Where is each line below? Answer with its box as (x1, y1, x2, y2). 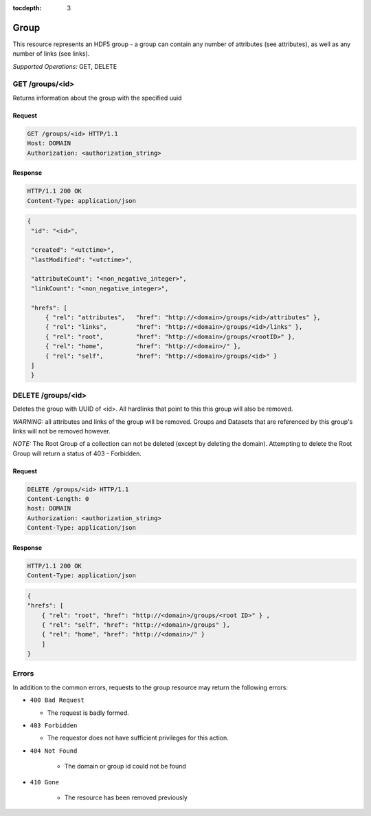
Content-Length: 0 (27, 495, 89, 503)
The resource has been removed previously (64, 793, 188, 802)
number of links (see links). (12, 50, 90, 58)
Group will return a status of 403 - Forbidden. (12, 449, 142, 458)
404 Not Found (30, 747, 78, 755)
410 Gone (30, 778, 60, 786)
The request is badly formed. (47, 709, 130, 717)
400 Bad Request (30, 696, 85, 705)
